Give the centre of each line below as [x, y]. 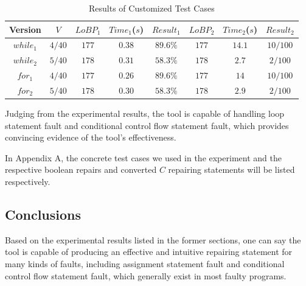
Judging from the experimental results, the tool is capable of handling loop [145, 113]
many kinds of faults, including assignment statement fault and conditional [145, 264]
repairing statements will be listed [231, 169]
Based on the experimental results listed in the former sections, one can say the [153, 239]
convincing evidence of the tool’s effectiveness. [91, 137]
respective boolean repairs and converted [81, 169]
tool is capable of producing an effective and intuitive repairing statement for [149, 252]
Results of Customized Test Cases [152, 8]
